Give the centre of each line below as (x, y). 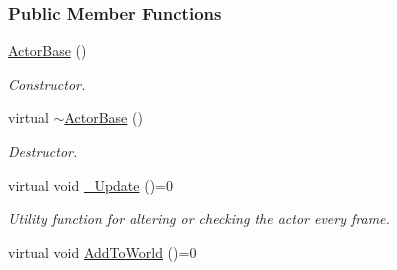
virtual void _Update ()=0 (90, 184)
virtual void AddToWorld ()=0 (102, 251)
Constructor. (47, 83)
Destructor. (43, 151)
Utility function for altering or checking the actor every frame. (199, 218)
